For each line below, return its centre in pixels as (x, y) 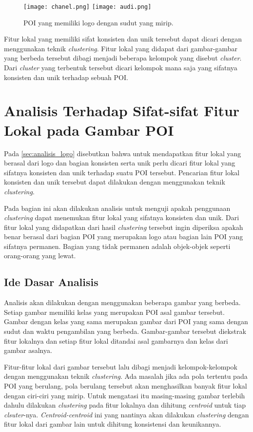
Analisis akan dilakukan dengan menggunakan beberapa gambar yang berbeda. (122, 302)
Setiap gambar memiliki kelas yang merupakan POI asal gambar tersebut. (114, 312)
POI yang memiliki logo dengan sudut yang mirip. (98, 22)
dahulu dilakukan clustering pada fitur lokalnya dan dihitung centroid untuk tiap (125, 405)
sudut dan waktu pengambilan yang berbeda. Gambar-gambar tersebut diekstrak (125, 331)
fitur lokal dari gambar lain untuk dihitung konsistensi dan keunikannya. (113, 424)
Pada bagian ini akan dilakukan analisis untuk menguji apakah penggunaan (117, 208)
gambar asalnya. (28, 350)
